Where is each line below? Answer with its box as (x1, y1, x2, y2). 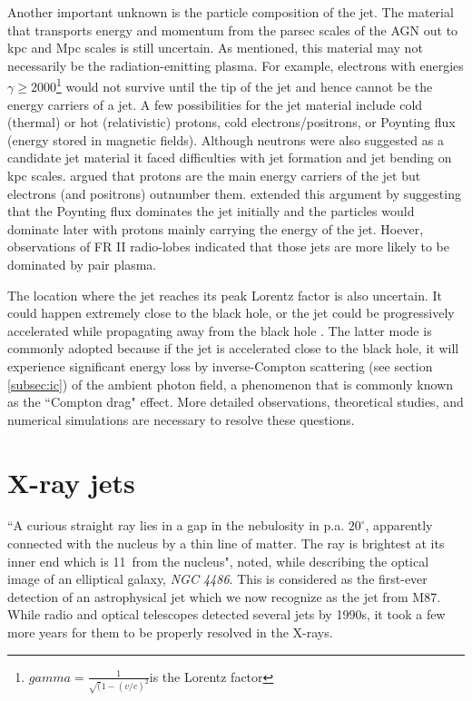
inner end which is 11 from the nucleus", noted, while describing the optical (7, 551, 429, 570)
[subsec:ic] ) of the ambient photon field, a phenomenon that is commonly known (7, 374, 454, 393)
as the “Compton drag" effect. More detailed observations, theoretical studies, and (7, 392, 464, 411)
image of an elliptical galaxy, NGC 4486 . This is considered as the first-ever (7, 569, 428, 588)
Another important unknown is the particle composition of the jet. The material (7, 3, 454, 21)
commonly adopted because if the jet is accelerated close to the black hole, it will (7, 339, 459, 358)
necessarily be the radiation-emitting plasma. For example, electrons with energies (7, 55, 464, 74)
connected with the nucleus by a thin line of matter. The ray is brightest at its (7, 534, 445, 553)
